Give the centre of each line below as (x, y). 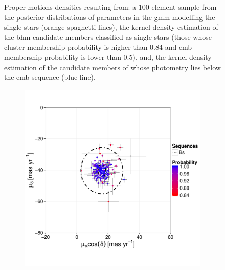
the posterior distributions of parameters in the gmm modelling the (110, 17)
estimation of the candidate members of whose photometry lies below (112, 67)
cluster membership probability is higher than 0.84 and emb (98, 47)
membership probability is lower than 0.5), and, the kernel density (108, 57)
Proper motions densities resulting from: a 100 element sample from (110, 7)
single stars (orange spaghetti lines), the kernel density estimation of (111, 27)
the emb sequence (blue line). (50, 77)
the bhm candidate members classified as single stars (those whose (108, 37)
